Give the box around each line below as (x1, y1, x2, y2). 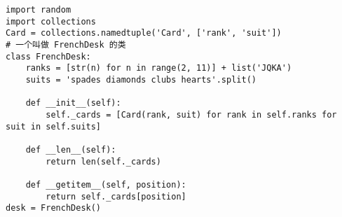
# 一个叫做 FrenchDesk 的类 (6, 39, 126, 50)
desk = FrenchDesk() (6, 203, 102, 213)
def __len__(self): (25, 144, 116, 155)
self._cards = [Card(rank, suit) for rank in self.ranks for (46, 109, 337, 120)
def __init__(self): (25, 98, 121, 108)
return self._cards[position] (46, 191, 186, 202)
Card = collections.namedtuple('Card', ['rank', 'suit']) (6, 28, 282, 38)
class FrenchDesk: (6, 51, 91, 62)
